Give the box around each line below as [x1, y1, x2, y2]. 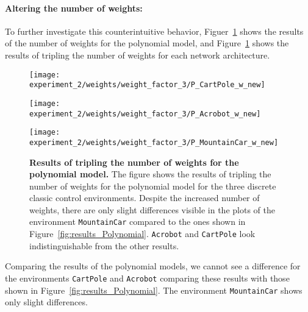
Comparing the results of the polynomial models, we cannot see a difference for [5, 260, 301, 272]
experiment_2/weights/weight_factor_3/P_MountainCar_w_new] [29, 138, 279, 147]
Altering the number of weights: [5, 1, 143, 14]
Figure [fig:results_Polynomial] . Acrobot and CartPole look [29, 227, 256, 240]
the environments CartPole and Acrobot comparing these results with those [5, 271, 290, 284]
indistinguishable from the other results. [29, 239, 179, 252]
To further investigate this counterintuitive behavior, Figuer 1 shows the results [5, 24, 304, 37]
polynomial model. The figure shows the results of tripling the [29, 168, 271, 180]
